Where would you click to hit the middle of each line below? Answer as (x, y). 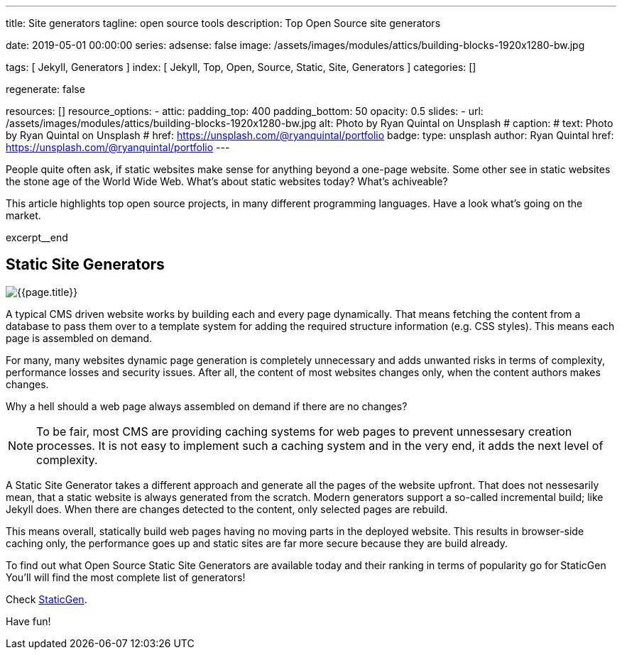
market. (23, 215)
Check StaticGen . (47, 599)
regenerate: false (45, 89)
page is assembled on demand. (79, 338)
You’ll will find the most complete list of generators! (126, 577)
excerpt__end (37, 237)
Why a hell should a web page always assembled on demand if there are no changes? (207, 406)
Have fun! (28, 621)
